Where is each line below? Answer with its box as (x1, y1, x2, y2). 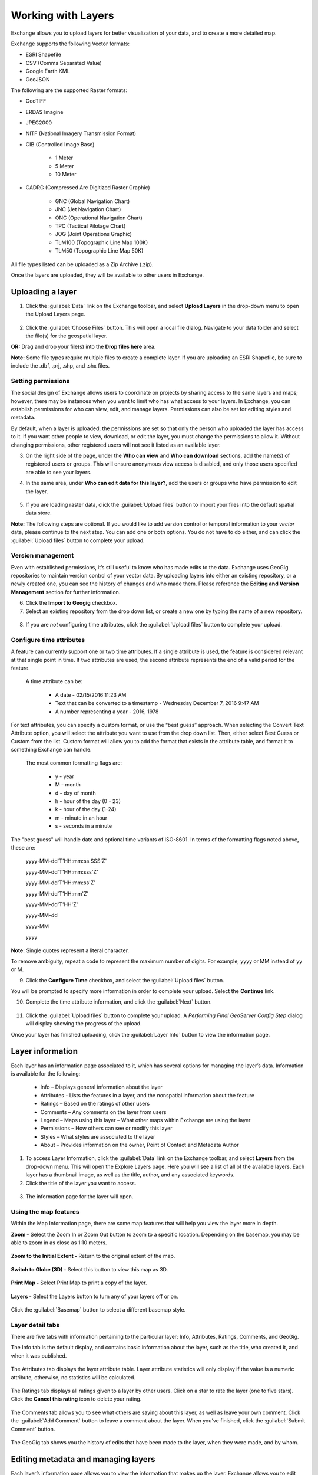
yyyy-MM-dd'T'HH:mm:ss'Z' (25, 879, 96, 886)
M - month (55, 781, 81, 788)
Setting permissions (11, 376, 70, 385)
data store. (25, 509, 52, 516)
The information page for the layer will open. (25, 1193, 134, 1200)
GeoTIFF (25, 97, 47, 104)
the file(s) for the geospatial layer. (25, 332, 108, 339)
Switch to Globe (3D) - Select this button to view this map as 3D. (11, 1266, 168, 1273)
